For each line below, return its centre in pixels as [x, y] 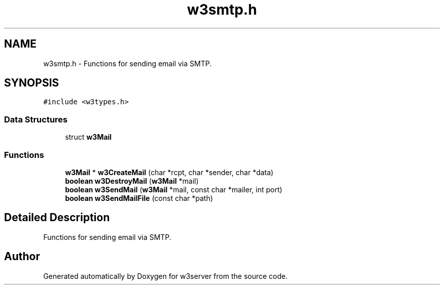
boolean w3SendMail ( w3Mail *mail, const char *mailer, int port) [174, 189]
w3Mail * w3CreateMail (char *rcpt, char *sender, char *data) [169, 172]
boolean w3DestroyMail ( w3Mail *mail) [132, 181]
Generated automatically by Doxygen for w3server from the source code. [165, 276]
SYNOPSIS [32, 83]
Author [22, 257]
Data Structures [36, 119]
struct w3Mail [88, 137]
